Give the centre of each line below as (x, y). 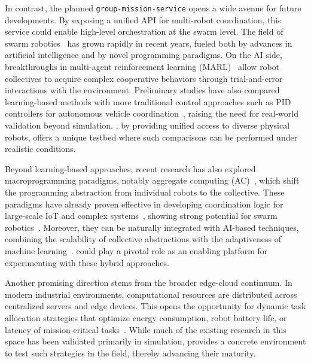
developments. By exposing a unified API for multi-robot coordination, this (143, 19)
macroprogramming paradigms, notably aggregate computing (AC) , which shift (152, 180)
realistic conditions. (40, 149)
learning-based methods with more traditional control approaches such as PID (148, 101)
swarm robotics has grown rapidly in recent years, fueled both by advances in (149, 43)
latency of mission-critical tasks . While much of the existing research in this (146, 329)
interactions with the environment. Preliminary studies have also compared (142, 90)
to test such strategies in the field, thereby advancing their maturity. (130, 353)
